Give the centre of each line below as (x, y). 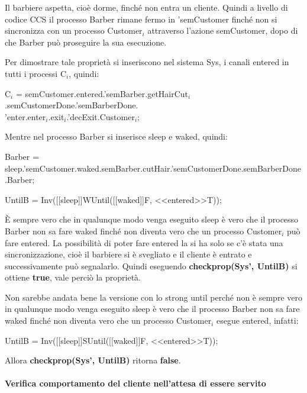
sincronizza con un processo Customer (74, 30)
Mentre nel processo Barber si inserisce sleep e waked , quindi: (116, 136)
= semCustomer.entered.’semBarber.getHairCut (102, 93)
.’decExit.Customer (101, 116)
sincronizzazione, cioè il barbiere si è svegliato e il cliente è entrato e (128, 254)
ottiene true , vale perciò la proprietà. (73, 277)
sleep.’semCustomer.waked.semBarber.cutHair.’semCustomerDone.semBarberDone (153, 168)
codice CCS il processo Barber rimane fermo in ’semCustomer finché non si (141, 19)
